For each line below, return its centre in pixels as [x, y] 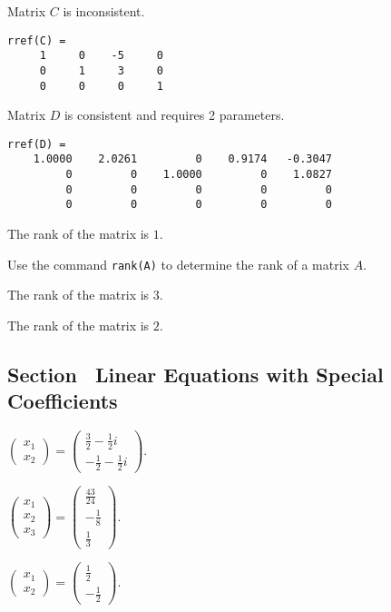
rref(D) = [37, 144]
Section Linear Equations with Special [195, 374]
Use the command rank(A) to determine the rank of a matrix [178, 264]
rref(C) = [37, 40]
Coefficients [63, 401]
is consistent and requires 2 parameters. [174, 115]
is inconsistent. [104, 11]
